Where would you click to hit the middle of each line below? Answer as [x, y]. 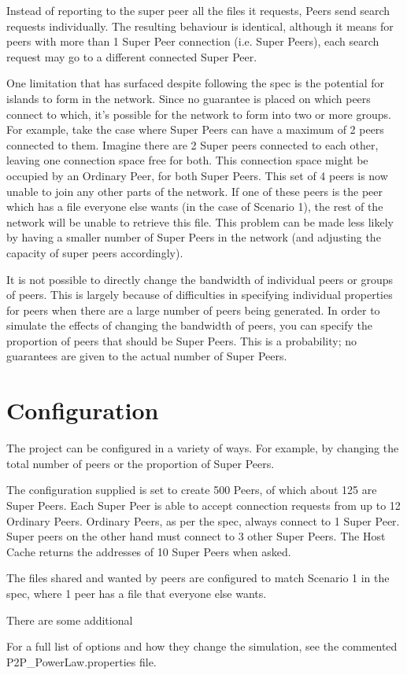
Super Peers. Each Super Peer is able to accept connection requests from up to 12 [203, 505]
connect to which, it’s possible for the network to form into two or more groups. [199, 114]
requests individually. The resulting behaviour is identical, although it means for [200, 26]
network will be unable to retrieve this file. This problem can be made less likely [200, 221]
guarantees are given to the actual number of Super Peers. [147, 356]
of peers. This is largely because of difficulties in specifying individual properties [200, 295]
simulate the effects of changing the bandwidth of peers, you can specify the [190, 325]
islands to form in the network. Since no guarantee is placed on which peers [189, 98]
